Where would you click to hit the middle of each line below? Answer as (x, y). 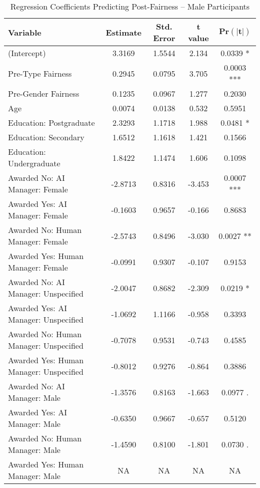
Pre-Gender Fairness (44, 93)
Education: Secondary (46, 137)
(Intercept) (27, 53)
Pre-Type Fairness (40, 73)
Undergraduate (34, 163)
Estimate (124, 32)
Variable (25, 32)
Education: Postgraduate (51, 123)
